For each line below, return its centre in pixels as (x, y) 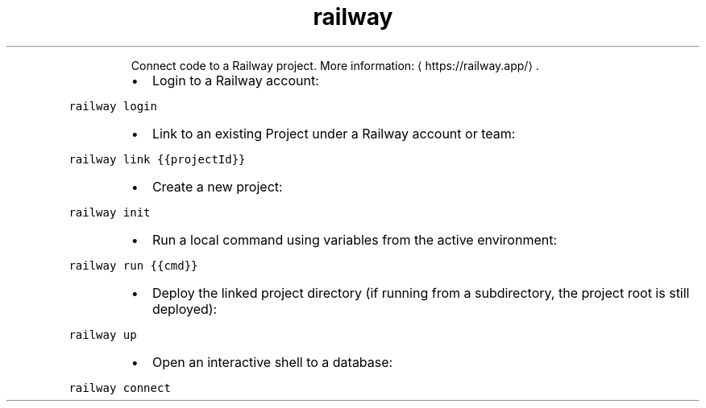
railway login (113, 106)
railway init (110, 212)
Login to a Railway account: (235, 80)
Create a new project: (217, 186)
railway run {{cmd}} (133, 265)
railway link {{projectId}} (157, 159)
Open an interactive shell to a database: (272, 362)
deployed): (185, 309)
